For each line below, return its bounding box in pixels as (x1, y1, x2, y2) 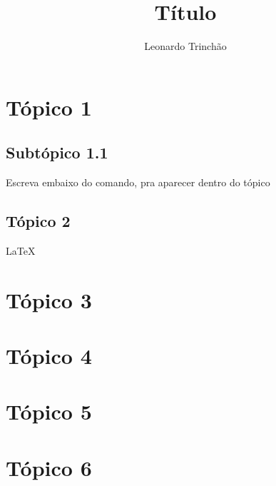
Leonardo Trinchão (144, 39, 227, 54)
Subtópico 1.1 (6, 141, 108, 163)
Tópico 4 (6, 341, 92, 370)
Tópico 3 (6, 285, 92, 314)
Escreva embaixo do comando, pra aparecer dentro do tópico (6, 175, 270, 190)
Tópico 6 (6, 452, 92, 482)
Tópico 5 (6, 397, 92, 426)
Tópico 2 (6, 210, 71, 232)
